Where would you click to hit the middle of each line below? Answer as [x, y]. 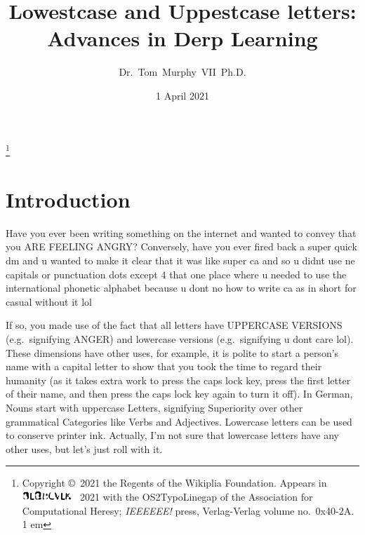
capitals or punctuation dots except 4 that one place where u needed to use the [176, 274]
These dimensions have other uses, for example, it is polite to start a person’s [172, 352]
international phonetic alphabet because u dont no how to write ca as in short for [181, 288]
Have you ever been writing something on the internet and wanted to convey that [181, 232]
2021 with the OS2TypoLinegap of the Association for [197, 496]
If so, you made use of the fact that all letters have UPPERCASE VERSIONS [174, 325]
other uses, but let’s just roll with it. [84, 448]
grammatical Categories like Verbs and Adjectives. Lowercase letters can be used [179, 421]
